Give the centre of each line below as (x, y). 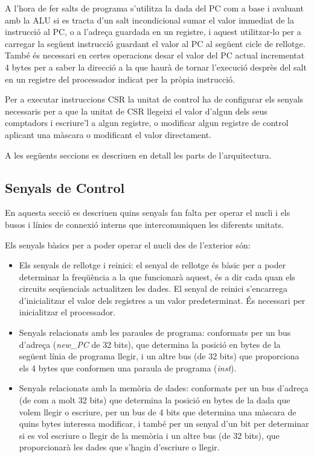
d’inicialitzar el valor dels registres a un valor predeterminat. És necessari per (162, 300)
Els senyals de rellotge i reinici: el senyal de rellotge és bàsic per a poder (152, 265)
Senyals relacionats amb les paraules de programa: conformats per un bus (155, 333)
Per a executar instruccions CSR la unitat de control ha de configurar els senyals (154, 99)
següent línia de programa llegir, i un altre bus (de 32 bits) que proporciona (159, 356)
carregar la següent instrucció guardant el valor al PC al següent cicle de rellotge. (155, 43)
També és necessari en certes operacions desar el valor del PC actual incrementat (155, 55)
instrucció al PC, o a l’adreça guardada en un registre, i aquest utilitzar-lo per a (153, 32)
